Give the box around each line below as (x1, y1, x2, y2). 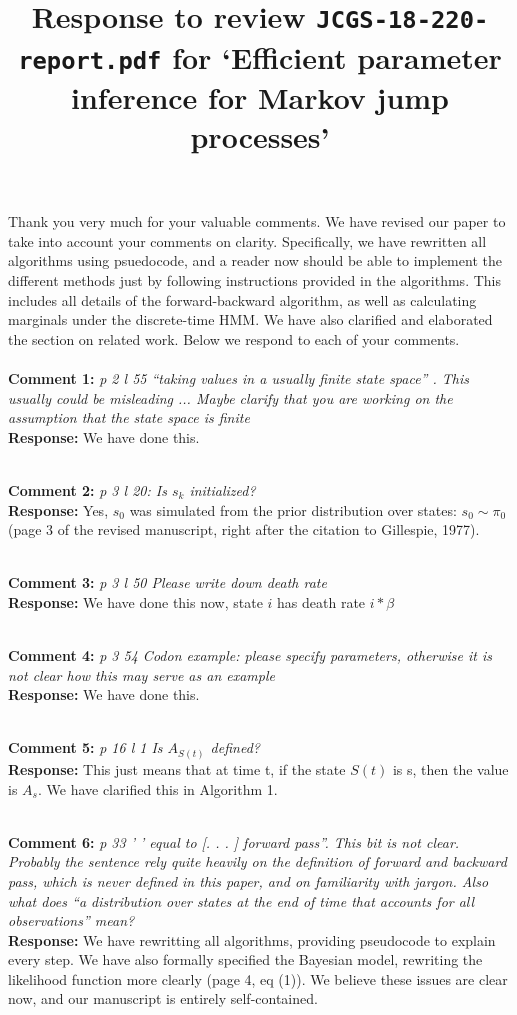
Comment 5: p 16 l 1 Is (8, 737, 163, 758)
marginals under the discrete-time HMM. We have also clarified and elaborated (8, 309, 493, 330)
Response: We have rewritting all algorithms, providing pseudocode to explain (8, 929, 496, 950)
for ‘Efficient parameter (172, 36, 502, 77)
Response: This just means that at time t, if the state (8, 758, 346, 779)
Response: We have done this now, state (8, 591, 263, 612)
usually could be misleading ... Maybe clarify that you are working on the (8, 387, 453, 408)
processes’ (190, 116, 330, 156)
